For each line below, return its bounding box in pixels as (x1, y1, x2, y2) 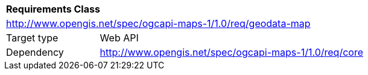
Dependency (6, 46, 64, 58)
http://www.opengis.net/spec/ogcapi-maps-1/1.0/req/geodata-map (6, 17, 311, 29)
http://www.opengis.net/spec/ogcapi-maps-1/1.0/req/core (100, 46, 363, 58)
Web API (100, 32, 139, 44)
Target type (6, 32, 59, 44)
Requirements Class (6, 3, 100, 15)
